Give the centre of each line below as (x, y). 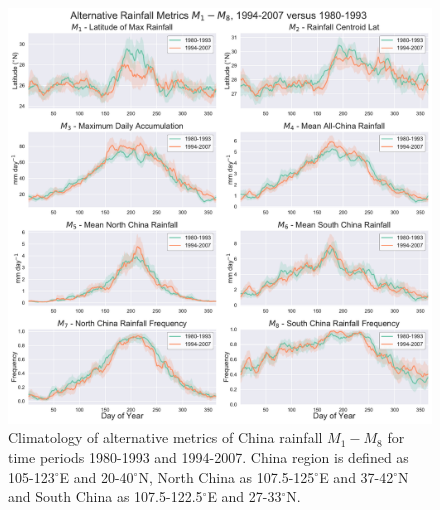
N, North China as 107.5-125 (226, 476)
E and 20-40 (96, 476)
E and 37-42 (356, 476)
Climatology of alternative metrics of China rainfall (165, 437)
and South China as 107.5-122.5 (105, 496)
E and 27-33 (244, 496)
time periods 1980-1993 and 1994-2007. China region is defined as (208, 456)
